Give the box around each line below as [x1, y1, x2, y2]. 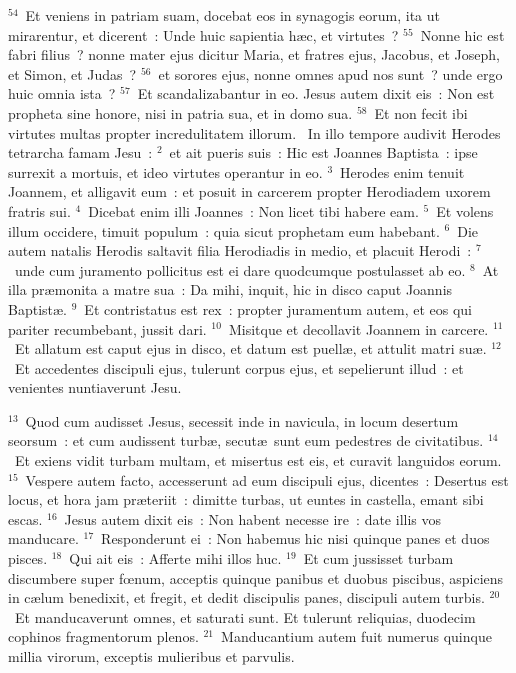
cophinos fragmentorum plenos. [8, 626, 199, 647]
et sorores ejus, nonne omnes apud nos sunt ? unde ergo [158, 63, 503, 84]
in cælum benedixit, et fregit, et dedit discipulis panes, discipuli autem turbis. [8, 587, 485, 608]
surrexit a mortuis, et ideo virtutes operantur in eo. [8, 161, 323, 182]
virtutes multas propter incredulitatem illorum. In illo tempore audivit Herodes [8, 122, 501, 143]
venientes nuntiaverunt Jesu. [8, 377, 182, 398]
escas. [8, 508, 43, 529]
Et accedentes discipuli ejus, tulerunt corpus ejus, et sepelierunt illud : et [14, 357, 464, 378]
